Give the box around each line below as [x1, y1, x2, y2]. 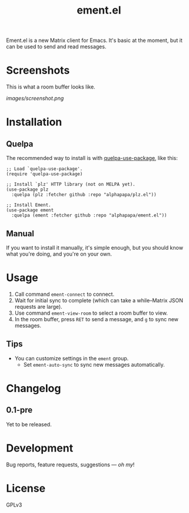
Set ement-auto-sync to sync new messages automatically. [23, 361, 165, 368]
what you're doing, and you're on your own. [6, 250, 112, 257]
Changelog [6, 381, 61, 395]
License [6, 482, 46, 495]
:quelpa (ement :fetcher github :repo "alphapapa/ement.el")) [11, 213, 167, 218]
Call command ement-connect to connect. [14, 290, 115, 298]
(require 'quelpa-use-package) [6, 171, 83, 177]
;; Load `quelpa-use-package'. [6, 166, 83, 172]
